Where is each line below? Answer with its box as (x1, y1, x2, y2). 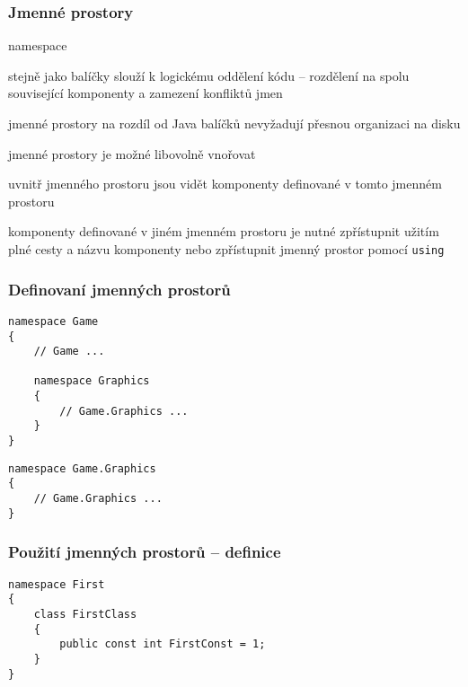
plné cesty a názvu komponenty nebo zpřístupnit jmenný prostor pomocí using (8, 239, 445, 258)
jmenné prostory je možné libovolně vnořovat (8, 144, 256, 163)
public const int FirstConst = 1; (59, 638, 266, 651)
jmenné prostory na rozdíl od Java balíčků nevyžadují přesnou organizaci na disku (8, 114, 461, 132)
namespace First (8, 577, 105, 591)
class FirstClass (33, 607, 137, 621)
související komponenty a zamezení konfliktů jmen (8, 84, 283, 102)
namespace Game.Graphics (8, 462, 156, 475)
